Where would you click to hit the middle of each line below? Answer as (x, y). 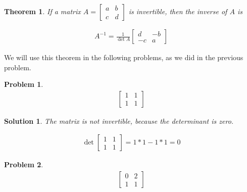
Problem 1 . (24, 84)
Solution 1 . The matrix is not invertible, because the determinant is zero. (119, 121)
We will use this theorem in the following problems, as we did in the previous (124, 57)
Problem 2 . (24, 164)
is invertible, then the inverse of (178, 11)
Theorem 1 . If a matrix (42, 11)
